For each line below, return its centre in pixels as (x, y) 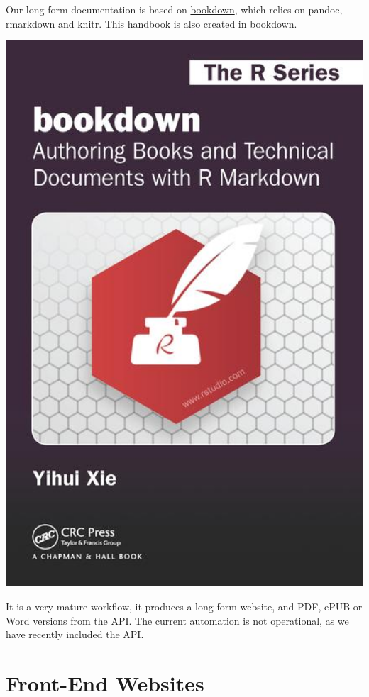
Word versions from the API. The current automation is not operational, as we (177, 620)
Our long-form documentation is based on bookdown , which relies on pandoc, (174, 9)
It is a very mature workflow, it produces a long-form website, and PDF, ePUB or (184, 607)
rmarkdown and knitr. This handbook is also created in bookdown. (152, 23)
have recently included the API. (75, 634)
